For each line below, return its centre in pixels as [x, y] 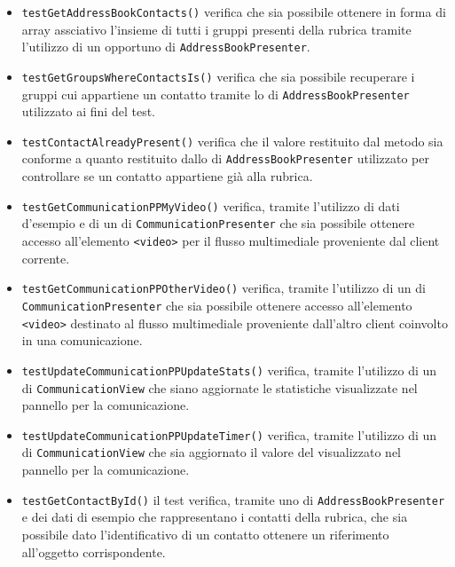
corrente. [46, 258]
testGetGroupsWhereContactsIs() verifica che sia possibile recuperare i [218, 76]
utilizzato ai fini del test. [88, 111]
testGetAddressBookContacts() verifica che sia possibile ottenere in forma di [234, 12]
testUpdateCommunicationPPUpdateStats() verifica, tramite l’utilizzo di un [229, 370]
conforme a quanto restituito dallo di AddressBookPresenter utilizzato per [225, 158]
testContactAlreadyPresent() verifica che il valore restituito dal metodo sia [232, 141]
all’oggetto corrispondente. [94, 551]
